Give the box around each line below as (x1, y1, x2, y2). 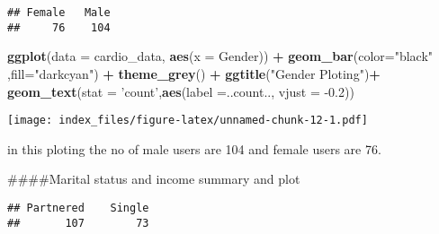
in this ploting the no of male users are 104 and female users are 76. (7, 139, 381, 158)
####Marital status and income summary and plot (7, 169, 300, 188)
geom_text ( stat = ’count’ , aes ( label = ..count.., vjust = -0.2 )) (7, 82, 354, 100)
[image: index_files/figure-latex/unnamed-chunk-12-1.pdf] (7, 114, 368, 127)
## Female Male (7, 6, 111, 19)
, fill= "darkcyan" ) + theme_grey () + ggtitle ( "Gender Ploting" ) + (7, 64, 381, 82)
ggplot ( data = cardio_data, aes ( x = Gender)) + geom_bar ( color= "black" (7, 47, 434, 65)
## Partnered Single (7, 201, 149, 214)
